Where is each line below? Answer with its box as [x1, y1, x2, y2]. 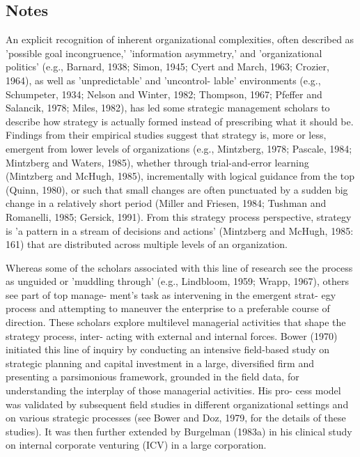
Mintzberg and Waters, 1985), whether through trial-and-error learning [6, 155, 309, 169]
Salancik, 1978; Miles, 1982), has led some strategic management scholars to [6, 100, 330, 115]
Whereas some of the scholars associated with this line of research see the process [6, 260, 353, 274]
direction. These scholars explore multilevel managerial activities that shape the [6, 315, 346, 330]
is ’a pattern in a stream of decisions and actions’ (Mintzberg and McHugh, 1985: [6, 223, 354, 238]
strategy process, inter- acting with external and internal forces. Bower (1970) [6, 328, 338, 343]
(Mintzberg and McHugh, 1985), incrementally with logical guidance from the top [6, 169, 355, 183]
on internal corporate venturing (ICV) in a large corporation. [6, 437, 267, 452]
